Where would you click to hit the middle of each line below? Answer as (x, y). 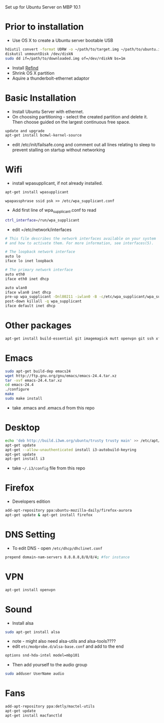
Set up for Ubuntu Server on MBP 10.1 (43, 7)
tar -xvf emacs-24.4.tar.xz (34, 380)
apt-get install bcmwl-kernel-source (43, 136)
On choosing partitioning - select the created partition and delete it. (80, 116)
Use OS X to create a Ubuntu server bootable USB (62, 40)
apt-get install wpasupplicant (37, 192)
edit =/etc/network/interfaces (42, 229)
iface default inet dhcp (30, 306)
